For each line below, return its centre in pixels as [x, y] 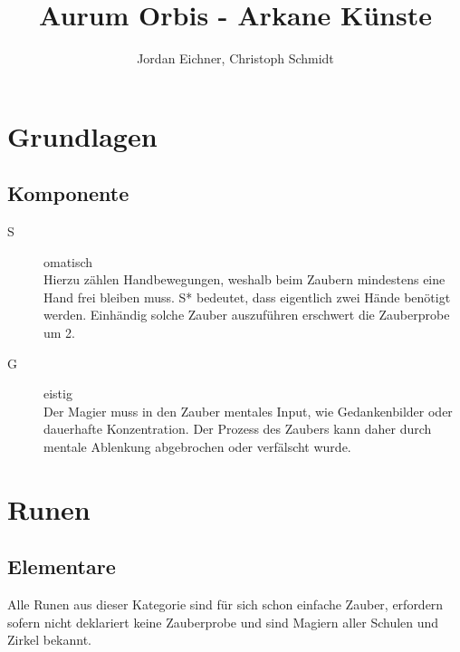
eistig [58, 393]
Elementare [62, 566]
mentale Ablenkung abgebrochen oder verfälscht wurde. [197, 447]
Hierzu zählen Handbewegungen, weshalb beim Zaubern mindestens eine [244, 279]
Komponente [68, 193]
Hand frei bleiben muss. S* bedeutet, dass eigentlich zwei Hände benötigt [247, 297]
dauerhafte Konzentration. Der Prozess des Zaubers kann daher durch [238, 429]
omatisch [68, 261]
